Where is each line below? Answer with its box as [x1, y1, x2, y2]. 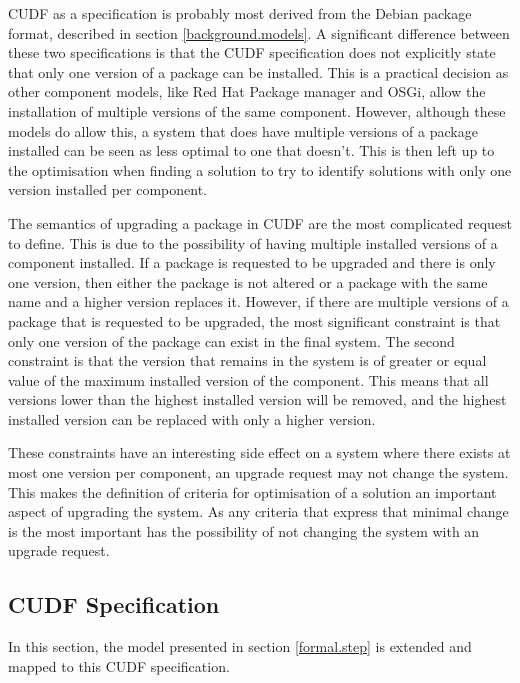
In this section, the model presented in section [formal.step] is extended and [8, 636, 472, 657]
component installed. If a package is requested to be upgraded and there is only [8, 252, 496, 273]
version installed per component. [8, 179, 207, 200]
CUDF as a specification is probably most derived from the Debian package [8, 3, 472, 23]
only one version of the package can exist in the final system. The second [8, 330, 455, 351]
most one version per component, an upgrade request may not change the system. [8, 462, 509, 483]
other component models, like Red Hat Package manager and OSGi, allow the [8, 81, 486, 102]
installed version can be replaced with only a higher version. [8, 408, 376, 429]
